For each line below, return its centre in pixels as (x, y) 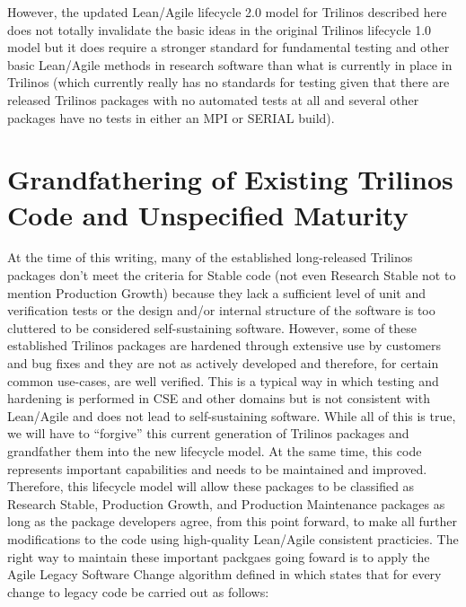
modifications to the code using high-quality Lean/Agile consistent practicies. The (233, 538)
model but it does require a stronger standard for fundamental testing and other (229, 47)
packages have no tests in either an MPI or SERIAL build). (171, 117)
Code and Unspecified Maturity (208, 214)
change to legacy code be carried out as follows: (138, 591)
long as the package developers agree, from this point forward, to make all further (233, 521)
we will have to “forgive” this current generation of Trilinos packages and (208, 433)
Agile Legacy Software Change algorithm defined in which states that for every (224, 574)
